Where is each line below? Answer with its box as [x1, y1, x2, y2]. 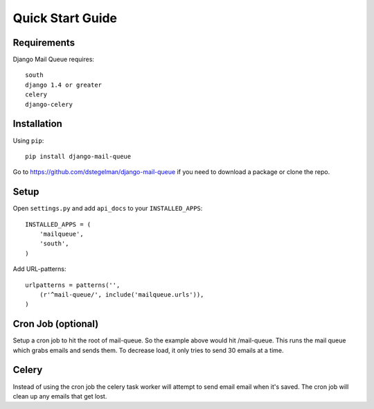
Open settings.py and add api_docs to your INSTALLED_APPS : [12, 204, 203, 213]
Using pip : [12, 136, 44, 145]
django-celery [25, 101, 73, 108]
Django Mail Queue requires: [12, 55, 95, 64]
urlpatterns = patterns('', [25, 281, 121, 289]
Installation [12, 118, 62, 130]
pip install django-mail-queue [25, 153, 132, 160]
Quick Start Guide [12, 10, 118, 26]
